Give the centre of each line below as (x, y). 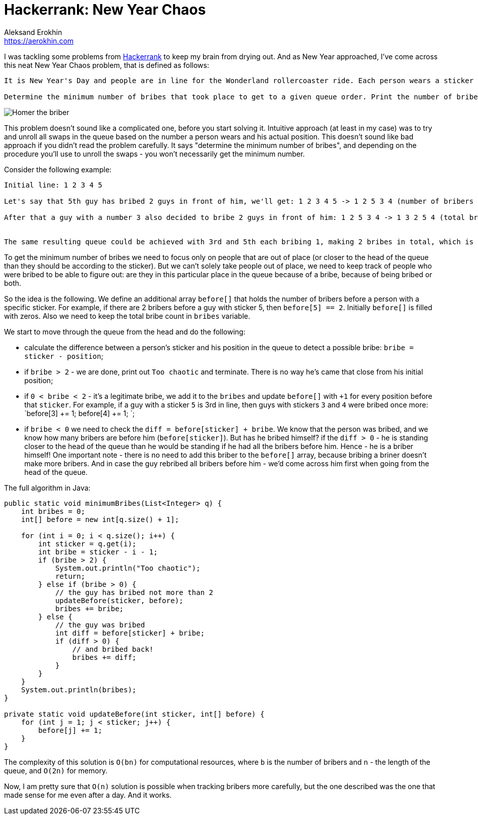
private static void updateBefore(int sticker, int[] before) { (134, 714)
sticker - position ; (64, 356)
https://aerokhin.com (39, 41)
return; (70, 576)
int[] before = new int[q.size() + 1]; (100, 519)
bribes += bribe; (90, 608)
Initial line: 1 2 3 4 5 (53, 185)
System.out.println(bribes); (79, 690)
